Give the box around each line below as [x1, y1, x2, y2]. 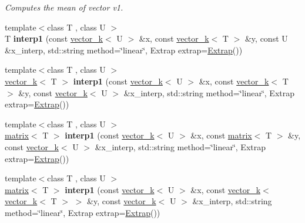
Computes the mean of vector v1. [5, 1, 123, 13]
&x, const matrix [190, 129, 252, 141]
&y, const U [244, 32, 288, 45]
